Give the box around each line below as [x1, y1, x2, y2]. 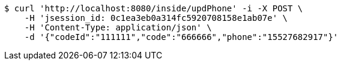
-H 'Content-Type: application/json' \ [24, 23, 212, 32]
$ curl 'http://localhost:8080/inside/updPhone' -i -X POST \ [4, 4, 303, 13]
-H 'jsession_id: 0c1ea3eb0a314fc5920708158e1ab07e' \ [24, 13, 288, 23]
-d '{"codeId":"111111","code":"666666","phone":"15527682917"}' [24, 32, 339, 42]
